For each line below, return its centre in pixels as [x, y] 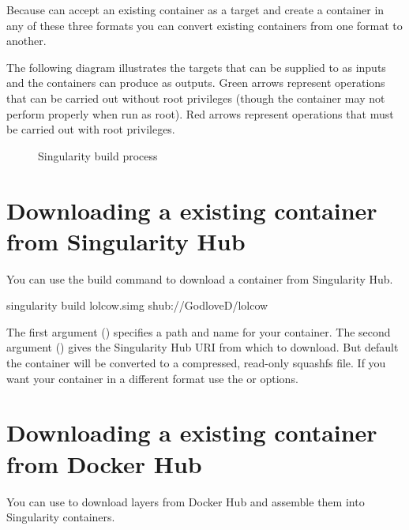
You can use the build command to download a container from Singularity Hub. [200, 278]
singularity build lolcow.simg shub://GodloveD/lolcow [137, 305]
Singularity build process [98, 155]
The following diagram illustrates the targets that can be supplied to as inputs [196, 67]
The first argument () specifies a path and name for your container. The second [199, 331]
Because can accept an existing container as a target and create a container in [195, 9]
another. [26, 41]
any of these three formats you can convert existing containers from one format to [204, 25]
